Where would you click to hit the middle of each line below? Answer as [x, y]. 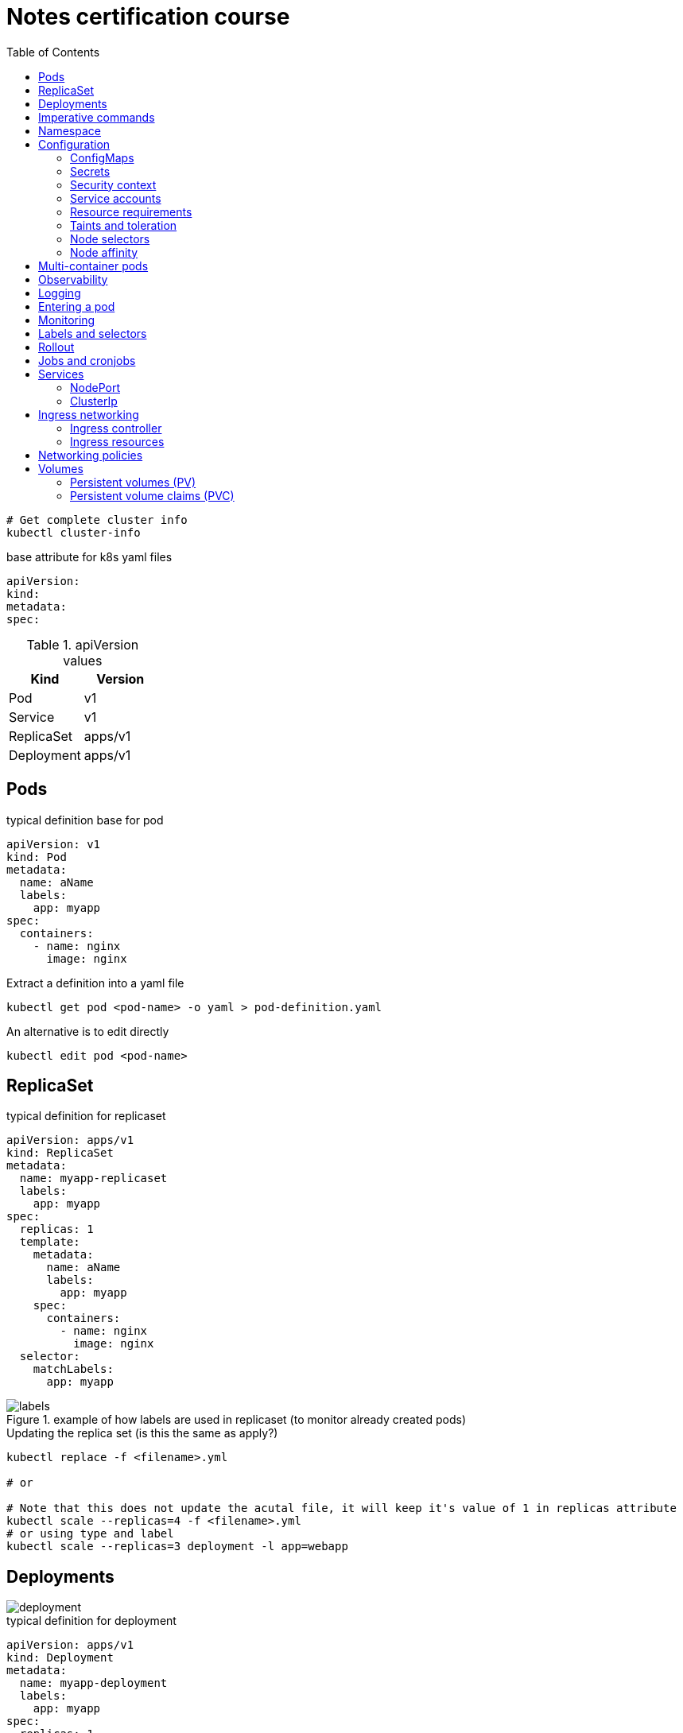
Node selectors [110, 238]
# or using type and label [90, 1534]
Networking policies [91, 455]
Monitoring [67, 320]
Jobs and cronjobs [87, 360]
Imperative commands [97, 117]
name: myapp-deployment [93, 1683]
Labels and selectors [93, 333]
